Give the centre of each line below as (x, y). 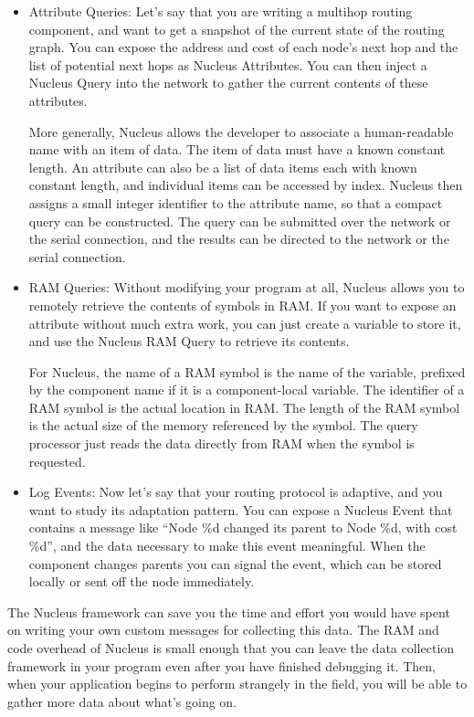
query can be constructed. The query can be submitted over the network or (240, 221)
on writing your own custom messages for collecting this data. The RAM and (223, 630)
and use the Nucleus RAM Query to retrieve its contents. (189, 341)
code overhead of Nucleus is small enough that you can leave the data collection (231, 648)
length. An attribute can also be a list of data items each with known (223, 167)
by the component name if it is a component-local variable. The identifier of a (247, 390)
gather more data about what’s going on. (122, 701)
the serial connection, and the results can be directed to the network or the (239, 239)
